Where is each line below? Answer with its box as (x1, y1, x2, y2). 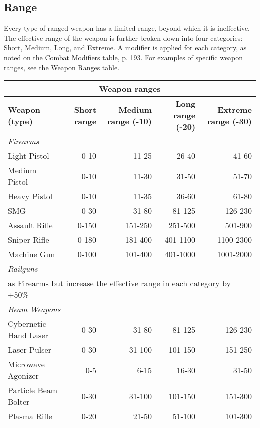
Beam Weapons (8, 303, 61, 315)
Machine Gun (8, 248, 55, 260)
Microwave (8, 358, 45, 370)
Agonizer (8, 370, 39, 382)
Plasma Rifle (8, 410, 52, 422)
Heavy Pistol (8, 190, 53, 202)
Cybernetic (8, 318, 46, 330)
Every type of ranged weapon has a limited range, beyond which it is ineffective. (4, 23, 250, 33)
